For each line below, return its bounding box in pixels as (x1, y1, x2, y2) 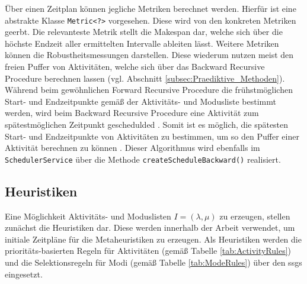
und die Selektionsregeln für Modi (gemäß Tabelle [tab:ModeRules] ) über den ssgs (5, 256, 302, 269)
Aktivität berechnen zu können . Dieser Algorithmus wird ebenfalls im (5, 141, 260, 154)
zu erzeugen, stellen (219, 209, 290, 222)
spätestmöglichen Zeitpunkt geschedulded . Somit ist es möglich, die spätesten (5, 118, 289, 130)
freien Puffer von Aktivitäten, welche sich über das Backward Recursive (5, 60, 265, 73)
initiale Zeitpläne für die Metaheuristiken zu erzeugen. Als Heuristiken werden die (5, 233, 302, 245)
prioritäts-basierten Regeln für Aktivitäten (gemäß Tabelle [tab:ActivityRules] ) (5, 244, 292, 257)
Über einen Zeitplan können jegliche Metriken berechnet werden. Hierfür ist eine (5, 2, 296, 14)
